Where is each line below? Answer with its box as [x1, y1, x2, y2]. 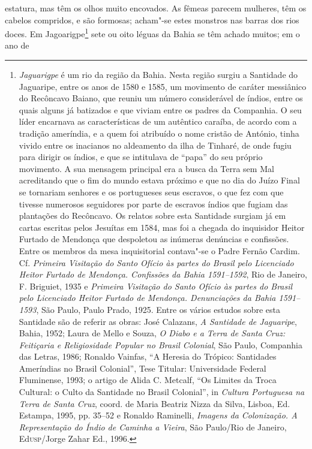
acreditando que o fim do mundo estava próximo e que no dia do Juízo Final [19, 174, 300, 186]
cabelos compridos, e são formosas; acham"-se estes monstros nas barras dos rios [5, 13, 299, 26]
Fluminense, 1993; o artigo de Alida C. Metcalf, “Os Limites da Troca [19, 373, 277, 386]
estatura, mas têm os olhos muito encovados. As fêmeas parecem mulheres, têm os [5, 2, 307, 14]
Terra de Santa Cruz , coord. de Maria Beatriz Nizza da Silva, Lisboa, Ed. [19, 397, 290, 409]
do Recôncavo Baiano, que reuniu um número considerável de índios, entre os [19, 92, 303, 104]
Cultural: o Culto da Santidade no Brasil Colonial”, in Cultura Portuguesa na [19, 385, 305, 398]
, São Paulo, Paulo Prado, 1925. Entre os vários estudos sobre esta [36, 303, 281, 315]
